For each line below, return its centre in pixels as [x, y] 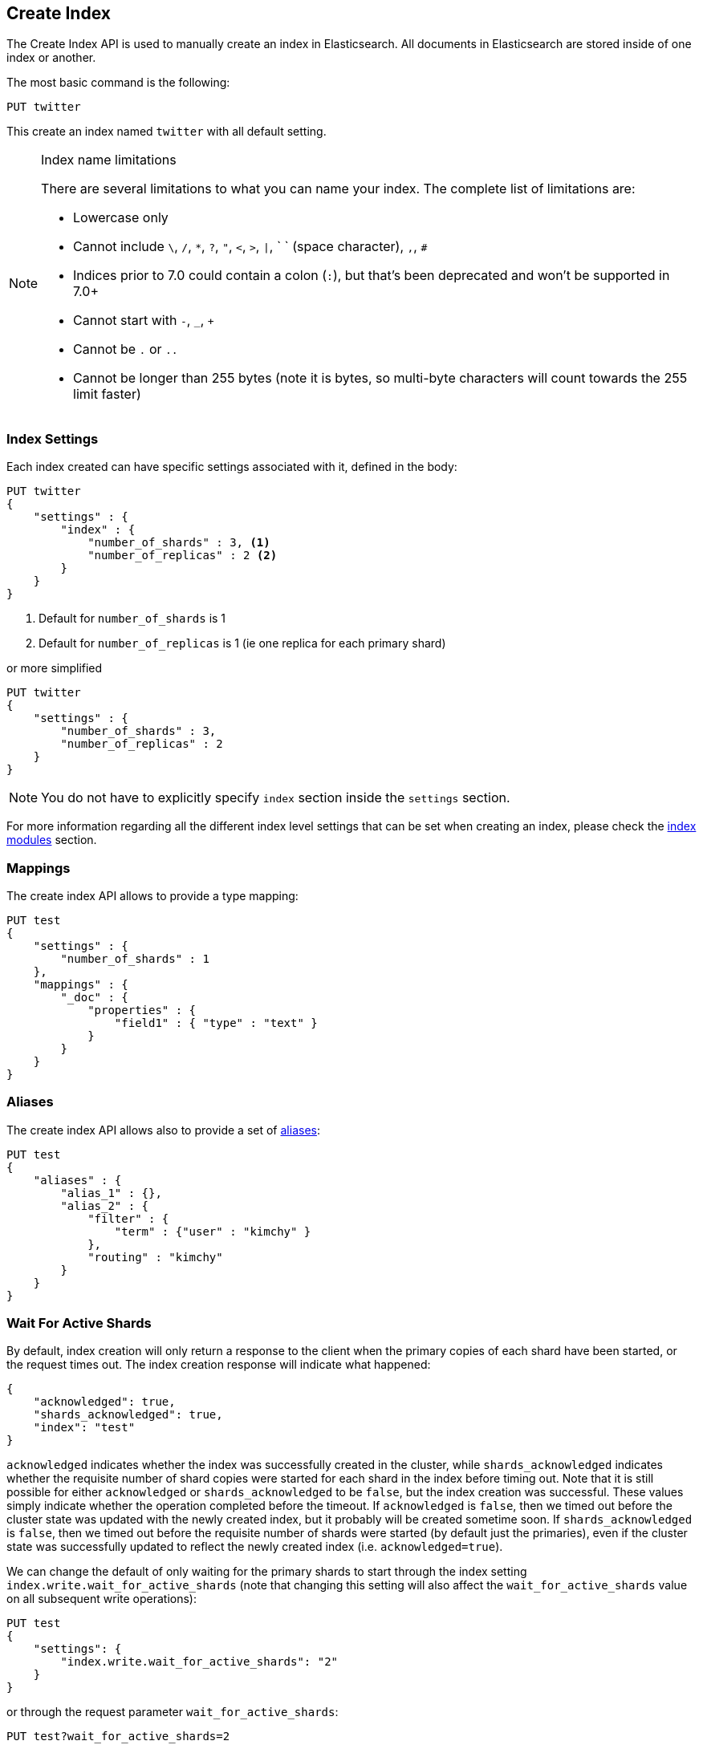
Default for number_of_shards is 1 [132, 619]
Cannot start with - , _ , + [144, 321]
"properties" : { [142, 1010]
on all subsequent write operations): [102, 1599]
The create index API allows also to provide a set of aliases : [163, 1130]
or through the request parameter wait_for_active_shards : [173, 1712]
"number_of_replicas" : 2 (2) [183, 556]
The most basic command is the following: [118, 83]
